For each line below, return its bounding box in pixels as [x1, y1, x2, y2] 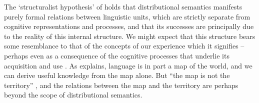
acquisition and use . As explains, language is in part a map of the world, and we [4, 60, 252, 70]
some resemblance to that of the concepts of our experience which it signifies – [4, 40, 244, 51]
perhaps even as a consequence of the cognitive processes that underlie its [4, 50, 229, 60]
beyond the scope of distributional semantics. [4, 89, 142, 100]
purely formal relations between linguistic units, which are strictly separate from [4, 11, 250, 21]
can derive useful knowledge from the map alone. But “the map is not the [4, 70, 230, 80]
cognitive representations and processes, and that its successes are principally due [4, 21, 254, 31]
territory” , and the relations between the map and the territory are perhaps [4, 79, 238, 90]
